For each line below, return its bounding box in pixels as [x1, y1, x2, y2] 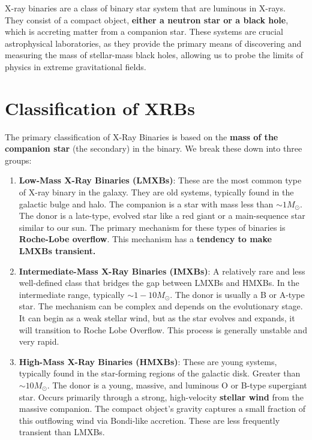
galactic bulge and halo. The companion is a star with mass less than [19, 197, 274, 210]
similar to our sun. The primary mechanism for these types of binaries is [19, 221, 286, 233]
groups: [5, 153, 32, 166]
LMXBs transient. [19, 245, 96, 257]
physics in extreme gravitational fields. [5, 60, 146, 73]
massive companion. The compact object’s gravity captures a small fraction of [19, 402, 306, 415]
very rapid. [19, 335, 59, 348]
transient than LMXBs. [19, 426, 105, 438]
